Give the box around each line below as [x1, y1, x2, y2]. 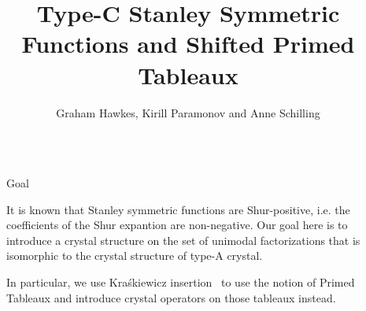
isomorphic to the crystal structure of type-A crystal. [6, 247, 263, 264]
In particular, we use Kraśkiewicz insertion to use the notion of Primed [6, 274, 355, 291]
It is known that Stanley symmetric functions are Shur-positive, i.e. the [6, 201, 350, 217]
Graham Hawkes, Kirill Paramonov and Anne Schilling [56, 104, 320, 120]
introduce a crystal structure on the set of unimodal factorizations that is [6, 231, 360, 248]
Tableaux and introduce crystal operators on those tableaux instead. [6, 289, 336, 305]
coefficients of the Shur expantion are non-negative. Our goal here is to [6, 217, 348, 233]
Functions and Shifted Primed [21, 28, 355, 60]
